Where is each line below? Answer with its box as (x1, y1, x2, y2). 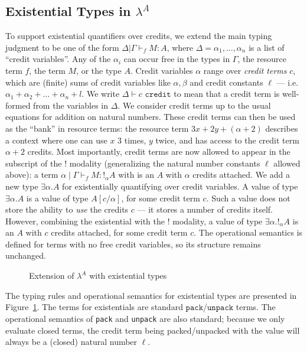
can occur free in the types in (123, 53, 230, 65)
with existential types (89, 269, 167, 282)
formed (5, 99, 31, 111)
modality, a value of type (172, 214, 263, 227)
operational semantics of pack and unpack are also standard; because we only (5, 312, 285, 324)
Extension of (29, 269, 74, 282)
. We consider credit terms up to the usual (117, 99, 271, 111)
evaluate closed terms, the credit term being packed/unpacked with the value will (5, 324, 300, 336)
